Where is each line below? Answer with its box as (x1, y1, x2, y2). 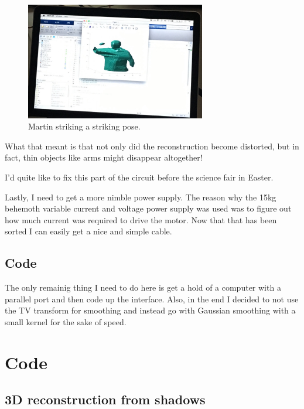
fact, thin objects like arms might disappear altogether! (5, 151, 203, 163)
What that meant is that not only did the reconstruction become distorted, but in (5, 139, 299, 152)
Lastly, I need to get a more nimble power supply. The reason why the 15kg (5, 190, 276, 203)
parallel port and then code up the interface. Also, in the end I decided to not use (5, 292, 299, 305)
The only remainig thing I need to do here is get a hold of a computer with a (5, 281, 281, 294)
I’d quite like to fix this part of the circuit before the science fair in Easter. (5, 171, 274, 183)
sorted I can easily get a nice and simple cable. (5, 225, 172, 237)
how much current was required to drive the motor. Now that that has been (5, 213, 277, 226)
